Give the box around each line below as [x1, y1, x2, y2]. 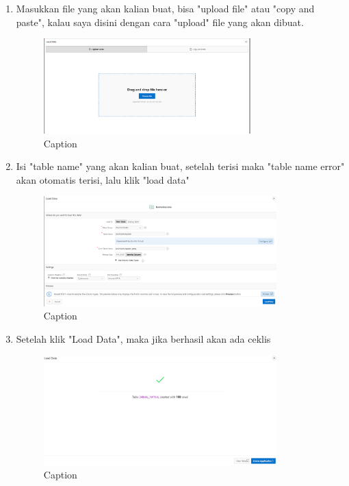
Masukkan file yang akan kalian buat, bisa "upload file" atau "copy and [16, 1, 315, 15]
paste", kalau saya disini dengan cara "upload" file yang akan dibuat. [16, 14, 304, 29]
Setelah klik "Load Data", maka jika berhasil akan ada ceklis [16, 331, 271, 345]
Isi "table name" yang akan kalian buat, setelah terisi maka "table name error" [16, 159, 345, 173]
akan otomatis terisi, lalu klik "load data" [16, 172, 190, 186]
